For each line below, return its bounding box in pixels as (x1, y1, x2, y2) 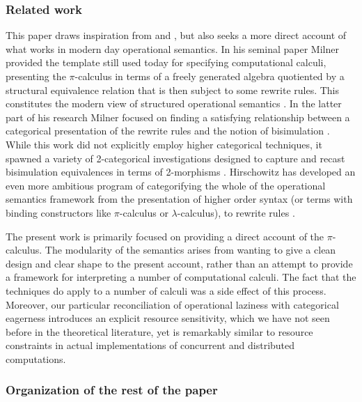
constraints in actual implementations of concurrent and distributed (6, 338, 295, 353)
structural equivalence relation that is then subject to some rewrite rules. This (6, 82, 340, 97)
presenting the (6, 69, 66, 83)
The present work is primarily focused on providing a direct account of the (6, 229, 324, 243)
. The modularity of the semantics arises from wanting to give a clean (39, 242, 336, 257)
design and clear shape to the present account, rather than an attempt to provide (6, 256, 353, 270)
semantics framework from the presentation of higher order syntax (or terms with (6, 192, 353, 206)
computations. (6, 351, 66, 366)
